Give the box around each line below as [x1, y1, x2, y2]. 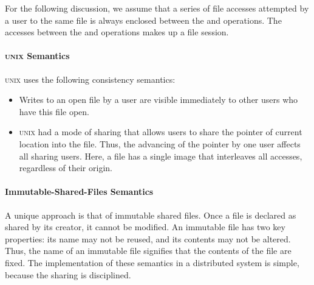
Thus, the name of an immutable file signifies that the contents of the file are [5, 244, 292, 257]
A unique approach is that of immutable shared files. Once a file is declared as [5, 208, 296, 221]
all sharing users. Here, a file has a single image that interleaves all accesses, [19, 149, 302, 162]
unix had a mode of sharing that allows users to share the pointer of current [19, 125, 302, 138]
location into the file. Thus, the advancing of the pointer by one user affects [19, 137, 301, 150]
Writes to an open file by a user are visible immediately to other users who [19, 93, 298, 106]
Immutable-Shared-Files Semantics [5, 185, 154, 198]
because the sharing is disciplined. [5, 268, 131, 281]
